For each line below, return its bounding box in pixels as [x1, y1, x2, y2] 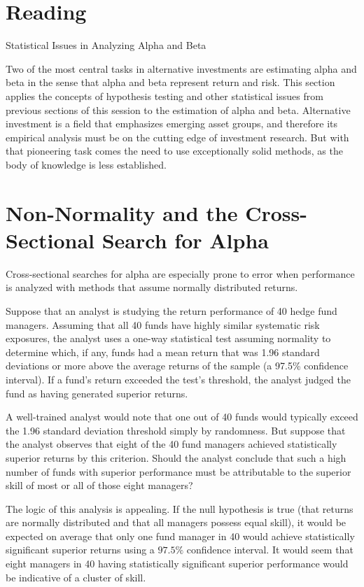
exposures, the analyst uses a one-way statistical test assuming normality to [6, 331, 331, 346]
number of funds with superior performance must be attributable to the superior [6, 464, 351, 479]
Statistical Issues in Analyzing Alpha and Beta [6, 38, 206, 52]
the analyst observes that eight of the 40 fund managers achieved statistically [6, 437, 337, 451]
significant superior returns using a [6, 542, 155, 557]
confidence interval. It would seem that [186, 542, 353, 557]
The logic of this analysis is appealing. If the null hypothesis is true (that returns [6, 501, 353, 516]
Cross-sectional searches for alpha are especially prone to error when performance [6, 266, 355, 281]
